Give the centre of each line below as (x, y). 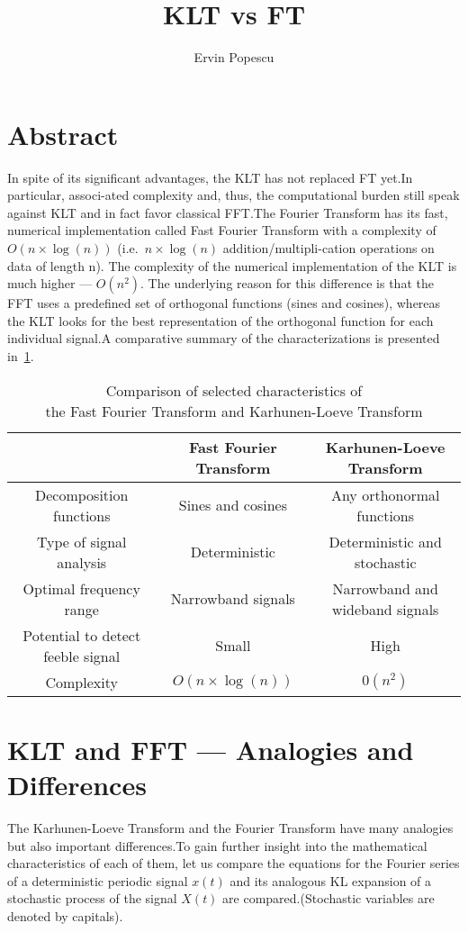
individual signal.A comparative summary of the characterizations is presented (224, 338)
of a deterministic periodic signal (98, 880)
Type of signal (81, 541)
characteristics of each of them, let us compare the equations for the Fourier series (234, 863)
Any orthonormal (385, 494)
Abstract (63, 134)
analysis (82, 562)
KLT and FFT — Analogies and (211, 749)
